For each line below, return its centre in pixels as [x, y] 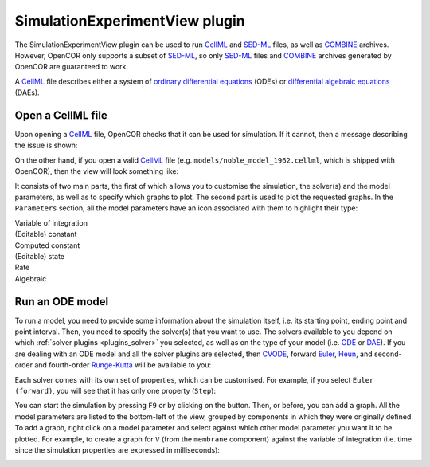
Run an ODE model [62, 302]
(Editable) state [40, 256]
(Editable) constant [46, 234]
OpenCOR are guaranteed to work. [72, 67]
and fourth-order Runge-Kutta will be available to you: [123, 365]
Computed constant [47, 245]
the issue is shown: [46, 145]
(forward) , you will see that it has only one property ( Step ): [115, 390]
